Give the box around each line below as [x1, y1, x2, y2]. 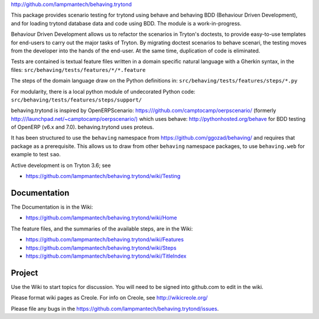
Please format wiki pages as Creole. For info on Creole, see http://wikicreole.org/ [11, 294, 208, 301]
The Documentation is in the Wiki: [11, 203, 93, 211]
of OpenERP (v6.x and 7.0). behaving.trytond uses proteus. [11, 124, 154, 131]
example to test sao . [11, 151, 61, 158]
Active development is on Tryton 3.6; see [11, 162, 111, 169]
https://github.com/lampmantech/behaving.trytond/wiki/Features [25, 236, 184, 243]
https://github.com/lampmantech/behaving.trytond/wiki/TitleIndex [25, 252, 187, 259]
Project [11, 268, 38, 278]
